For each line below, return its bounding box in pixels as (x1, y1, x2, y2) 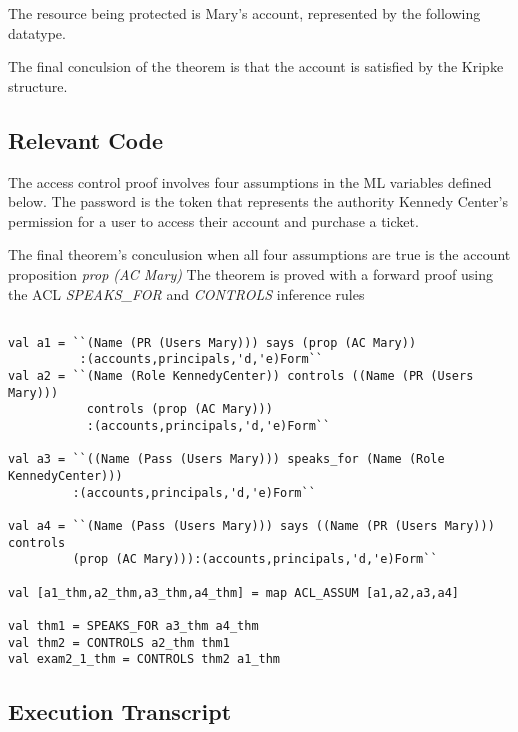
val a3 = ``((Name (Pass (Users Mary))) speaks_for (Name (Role (8, 452, 445, 467)
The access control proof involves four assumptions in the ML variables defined (8, 171, 492, 192)
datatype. (8, 22, 66, 43)
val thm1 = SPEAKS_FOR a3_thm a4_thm (8, 618, 259, 633)
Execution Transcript (8, 696, 232, 727)
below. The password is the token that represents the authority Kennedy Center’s (8, 191, 508, 212)
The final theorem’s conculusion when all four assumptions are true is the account (8, 244, 511, 265)
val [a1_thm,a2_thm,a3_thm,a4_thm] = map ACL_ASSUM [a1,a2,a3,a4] (8, 585, 460, 600)
